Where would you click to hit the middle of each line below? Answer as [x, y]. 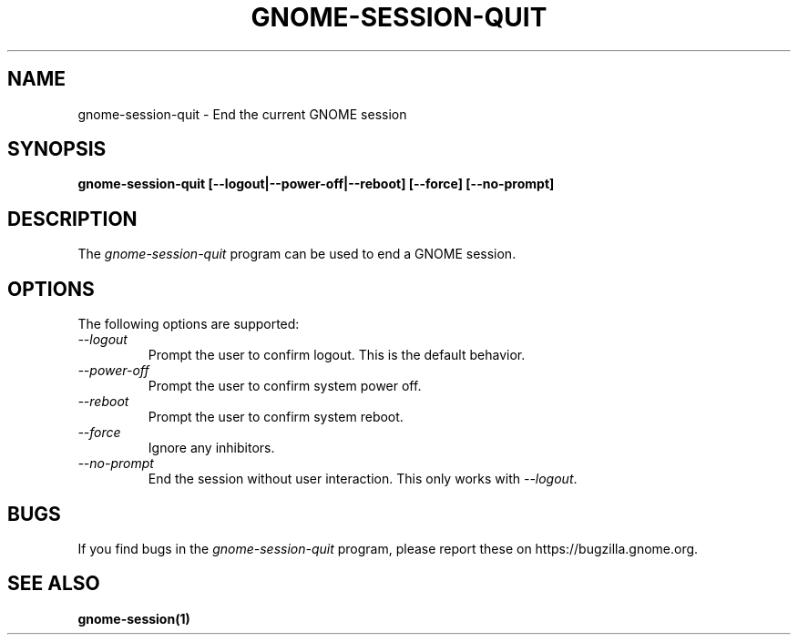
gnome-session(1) [134, 618]
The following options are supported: [189, 324]
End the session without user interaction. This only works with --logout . [363, 479]
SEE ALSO [54, 584]
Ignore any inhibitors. [211, 448]
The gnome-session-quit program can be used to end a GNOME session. [297, 254]
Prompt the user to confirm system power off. [285, 386]
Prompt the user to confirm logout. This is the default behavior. [337, 355]
